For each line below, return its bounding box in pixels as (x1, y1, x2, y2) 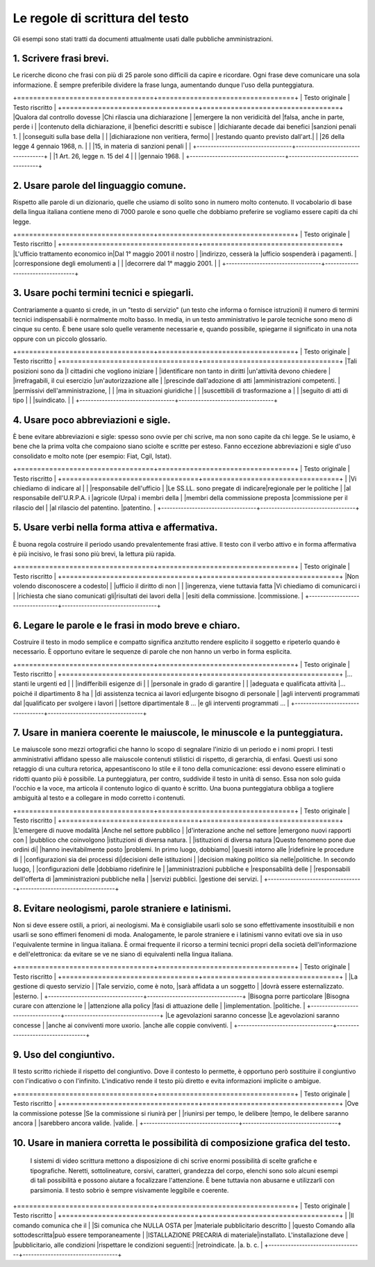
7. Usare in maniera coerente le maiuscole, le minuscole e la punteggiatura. (12, 727, 344, 739)
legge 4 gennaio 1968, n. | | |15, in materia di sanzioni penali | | (12, 142, 192, 151)
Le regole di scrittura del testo (12, 10, 190, 26)
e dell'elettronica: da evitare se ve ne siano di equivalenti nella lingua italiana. (12, 950, 233, 959)
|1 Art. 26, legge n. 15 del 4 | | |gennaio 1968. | (53, 151, 185, 160)
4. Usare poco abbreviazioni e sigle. (12, 414, 172, 426)
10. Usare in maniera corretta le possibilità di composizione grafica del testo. (12, 1136, 351, 1149)
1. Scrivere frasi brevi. (12, 53, 110, 65)
